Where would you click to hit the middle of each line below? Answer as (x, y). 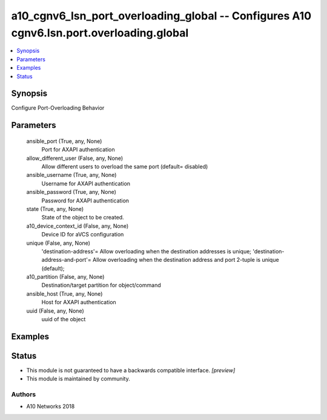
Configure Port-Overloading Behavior (58, 108)
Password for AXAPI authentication (85, 201)
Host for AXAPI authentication (79, 302)
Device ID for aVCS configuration (83, 235)
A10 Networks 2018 (51, 407)
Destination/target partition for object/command (101, 285)
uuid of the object (64, 319)
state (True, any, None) (55, 208)
